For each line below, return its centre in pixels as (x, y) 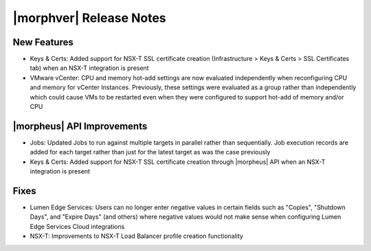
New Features (43, 42)
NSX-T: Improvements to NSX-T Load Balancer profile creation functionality (137, 236)
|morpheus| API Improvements (80, 126)
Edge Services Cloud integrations (77, 226)
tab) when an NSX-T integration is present (89, 68)
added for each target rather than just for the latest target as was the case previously (150, 152)
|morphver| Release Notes (89, 18)
